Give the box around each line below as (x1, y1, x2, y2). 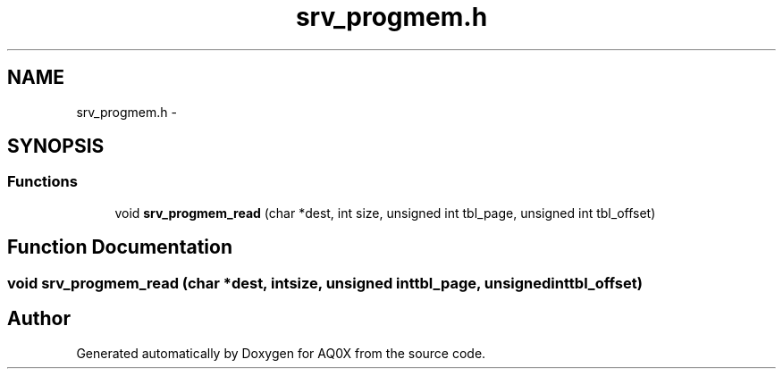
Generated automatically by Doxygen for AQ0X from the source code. (76, 345, 486, 361)
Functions (7, 172, 78, 191)
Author (7, 307, 71, 330)
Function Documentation (7, 236, 232, 259)
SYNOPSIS (7, 135, 105, 158)
